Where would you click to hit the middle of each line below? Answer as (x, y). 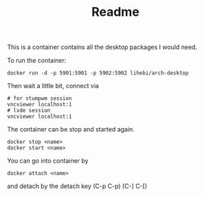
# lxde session (29, 111)
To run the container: (37, 61)
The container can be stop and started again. (71, 129)
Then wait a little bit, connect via (53, 86)
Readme (115, 12)
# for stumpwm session (39, 98)
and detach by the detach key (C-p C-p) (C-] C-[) (77, 186)
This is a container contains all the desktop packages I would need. (102, 47)
